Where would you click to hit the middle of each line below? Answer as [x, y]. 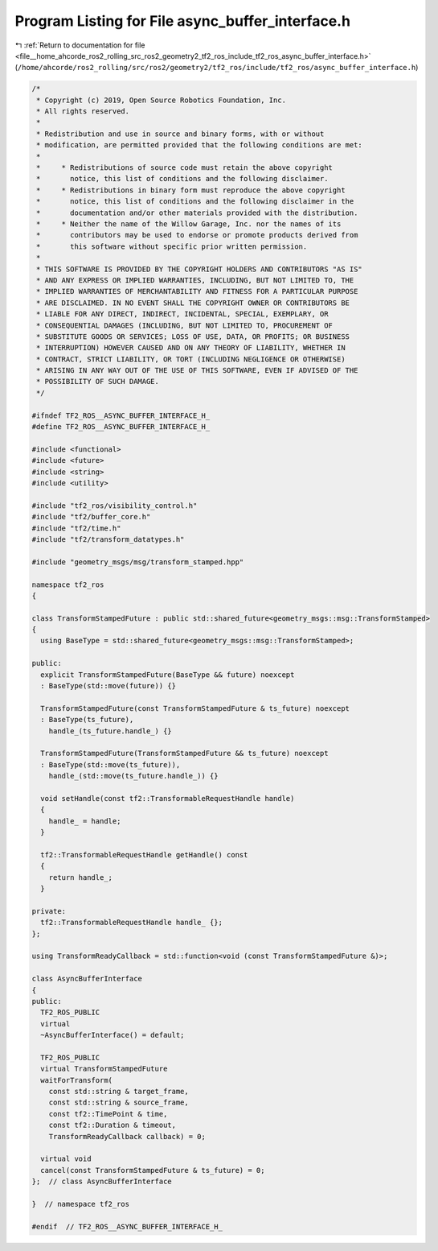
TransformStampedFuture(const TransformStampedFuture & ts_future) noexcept [195, 708]
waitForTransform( [76, 1080]
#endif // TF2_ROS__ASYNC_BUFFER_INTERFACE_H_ [127, 1226]
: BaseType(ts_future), [87, 720]
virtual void [66, 1159]
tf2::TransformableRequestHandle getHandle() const [144, 855]
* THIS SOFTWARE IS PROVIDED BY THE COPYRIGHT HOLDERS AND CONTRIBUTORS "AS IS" [200, 269]
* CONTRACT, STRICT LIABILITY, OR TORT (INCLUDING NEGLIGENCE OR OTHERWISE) [191, 359]
